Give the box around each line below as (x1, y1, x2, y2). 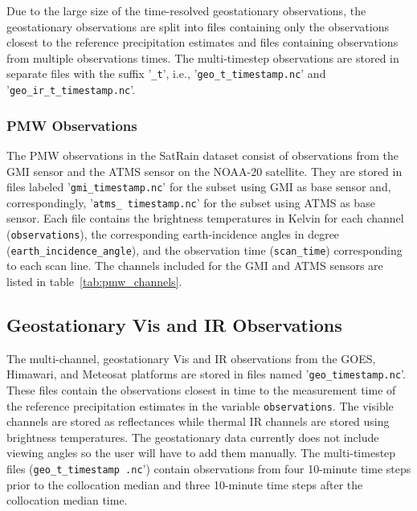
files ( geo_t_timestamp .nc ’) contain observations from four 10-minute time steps (6, 460, 411, 476)
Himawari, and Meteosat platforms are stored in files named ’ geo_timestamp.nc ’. (6, 366, 406, 382)
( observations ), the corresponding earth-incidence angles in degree (6, 226, 340, 242)
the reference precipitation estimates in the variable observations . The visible (6, 397, 394, 414)
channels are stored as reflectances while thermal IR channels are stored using (6, 413, 390, 430)
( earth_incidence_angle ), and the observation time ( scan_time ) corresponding (6, 241, 403, 258)
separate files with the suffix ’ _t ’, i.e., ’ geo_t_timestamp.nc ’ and (6, 65, 326, 82)
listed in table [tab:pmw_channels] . (6, 272, 182, 289)
